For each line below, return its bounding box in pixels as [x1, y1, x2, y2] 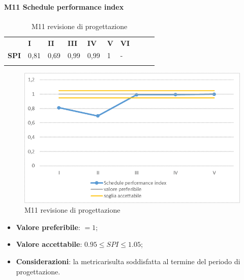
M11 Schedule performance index [4, 1, 124, 12]
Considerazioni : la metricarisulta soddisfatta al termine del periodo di [16, 256, 240, 267]
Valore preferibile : [16, 221, 80, 232]
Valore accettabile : [16, 239, 82, 249]
